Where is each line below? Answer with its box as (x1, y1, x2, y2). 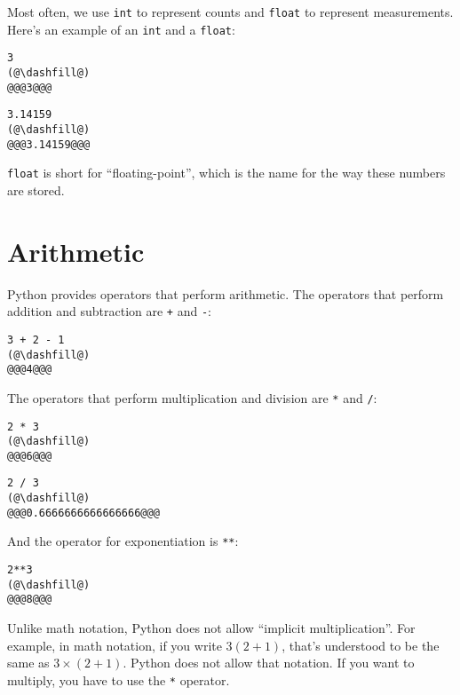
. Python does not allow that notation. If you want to (123, 653, 415, 672)
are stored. (7, 180, 65, 199)
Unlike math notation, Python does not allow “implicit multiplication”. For (7, 619, 416, 637)
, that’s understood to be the (282, 636, 440, 654)
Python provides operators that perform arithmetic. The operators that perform (7, 284, 444, 303)
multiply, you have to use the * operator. (7, 670, 230, 689)
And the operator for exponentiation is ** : (7, 532, 239, 550)
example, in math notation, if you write (7, 636, 222, 654)
